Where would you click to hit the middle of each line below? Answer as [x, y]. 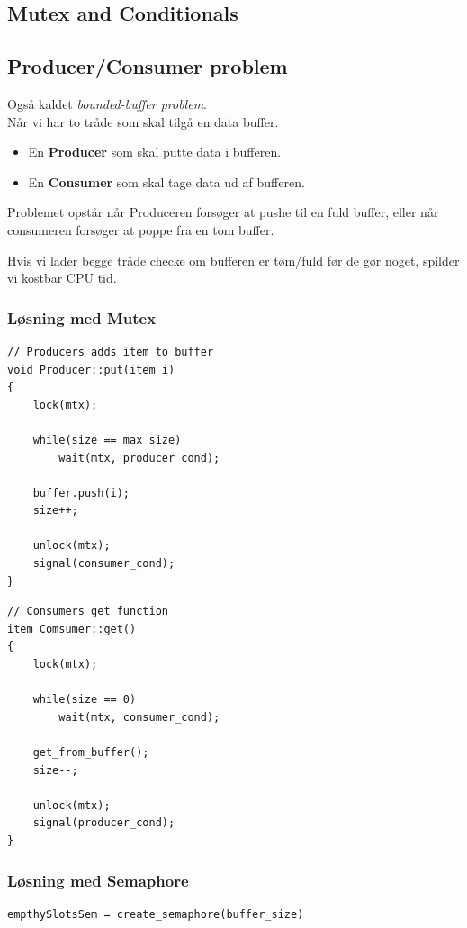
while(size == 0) [85, 700]
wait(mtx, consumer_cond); [139, 717]
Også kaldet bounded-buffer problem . [108, 103]
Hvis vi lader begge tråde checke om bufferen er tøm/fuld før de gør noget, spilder [233, 260]
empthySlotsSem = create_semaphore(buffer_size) [156, 914]
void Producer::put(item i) [91, 369]
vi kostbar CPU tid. [62, 278]
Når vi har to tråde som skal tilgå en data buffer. [143, 121]
